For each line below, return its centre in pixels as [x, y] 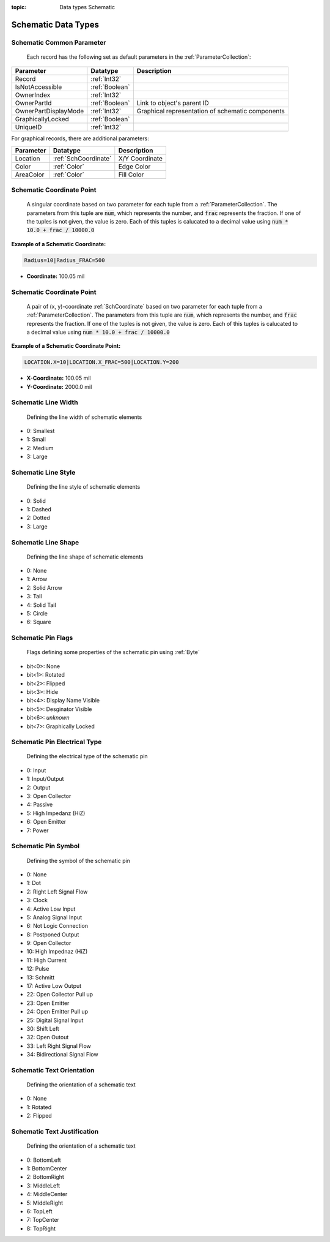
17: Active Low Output [54, 986]
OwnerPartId [33, 103]
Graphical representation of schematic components [211, 111]
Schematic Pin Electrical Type [57, 742]
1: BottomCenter [47, 1169]
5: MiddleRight [45, 1203]
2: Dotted [38, 518]
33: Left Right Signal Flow [59, 1046]
